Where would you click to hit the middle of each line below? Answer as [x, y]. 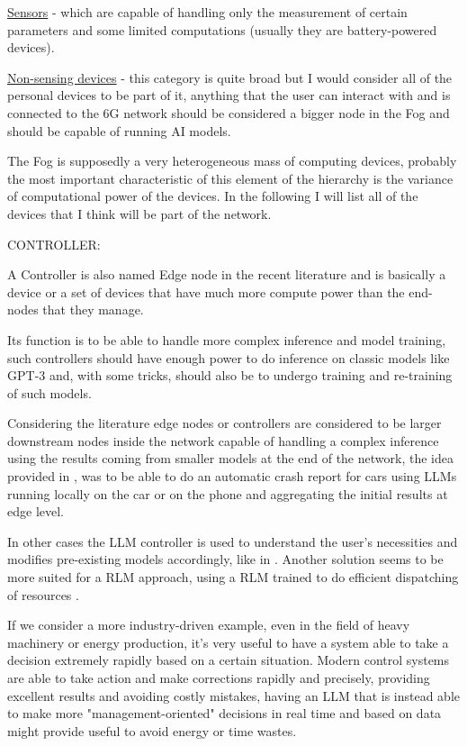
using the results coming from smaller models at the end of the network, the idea [230, 458]
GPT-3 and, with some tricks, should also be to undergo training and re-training [230, 375]
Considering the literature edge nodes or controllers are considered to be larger [225, 423]
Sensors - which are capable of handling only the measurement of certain [207, 12]
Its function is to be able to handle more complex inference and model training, [227, 339]
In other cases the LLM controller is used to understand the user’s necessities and [233, 541]
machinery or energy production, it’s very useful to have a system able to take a [228, 642]
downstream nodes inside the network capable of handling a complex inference [223, 440]
